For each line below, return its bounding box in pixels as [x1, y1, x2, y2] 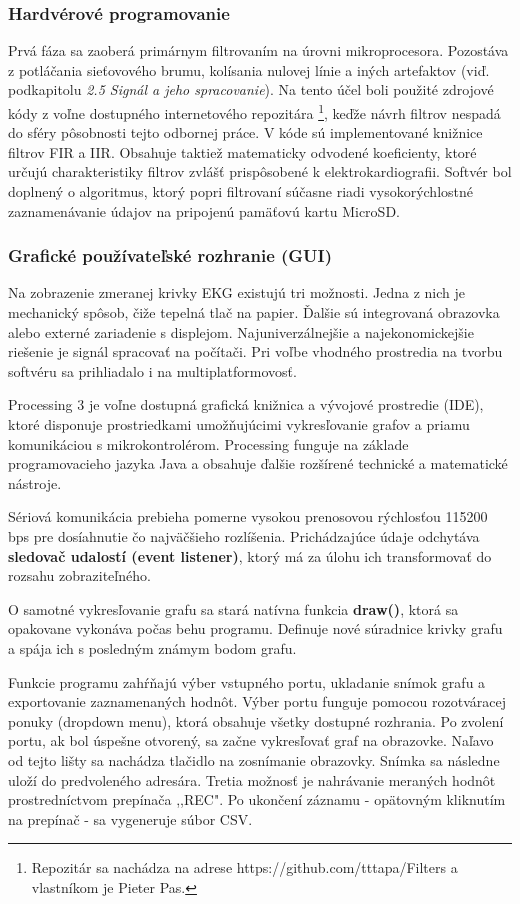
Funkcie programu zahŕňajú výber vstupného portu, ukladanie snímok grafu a [8, 671, 486, 692]
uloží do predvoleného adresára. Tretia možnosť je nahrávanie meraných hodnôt [8, 769, 496, 790]
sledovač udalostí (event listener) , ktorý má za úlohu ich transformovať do [8, 545, 492, 566]
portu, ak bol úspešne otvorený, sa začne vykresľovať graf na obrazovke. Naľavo [8, 730, 494, 751]
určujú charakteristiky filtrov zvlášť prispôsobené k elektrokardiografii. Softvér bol [8, 161, 512, 182]
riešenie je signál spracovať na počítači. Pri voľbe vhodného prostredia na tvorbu [8, 341, 503, 362]
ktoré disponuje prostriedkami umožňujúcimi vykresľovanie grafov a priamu [8, 414, 470, 434]
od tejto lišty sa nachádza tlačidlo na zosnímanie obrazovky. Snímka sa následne [8, 749, 500, 770]
